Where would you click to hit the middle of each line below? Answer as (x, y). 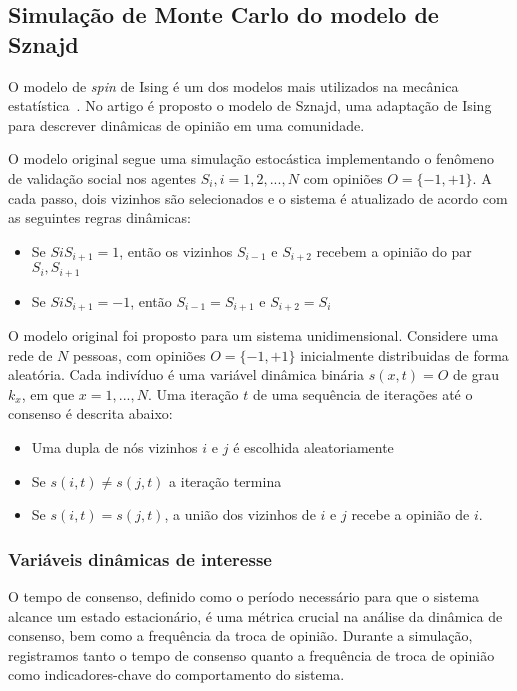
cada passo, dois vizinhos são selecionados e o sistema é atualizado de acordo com (258, 197)
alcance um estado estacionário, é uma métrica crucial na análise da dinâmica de (255, 615)
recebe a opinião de (410, 514)
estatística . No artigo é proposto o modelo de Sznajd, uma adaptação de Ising (250, 105)
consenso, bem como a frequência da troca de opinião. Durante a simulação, (240, 635)
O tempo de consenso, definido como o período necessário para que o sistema (244, 596)
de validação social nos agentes (102, 177)
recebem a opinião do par (394, 250)
